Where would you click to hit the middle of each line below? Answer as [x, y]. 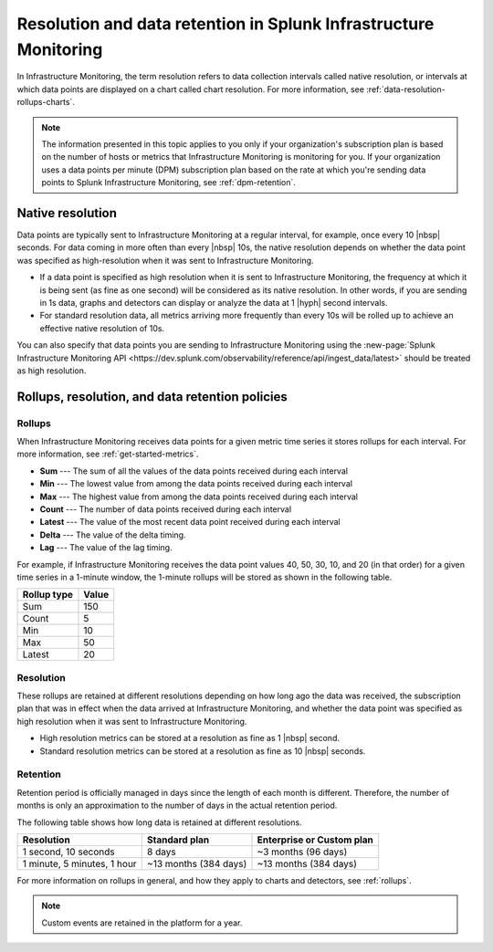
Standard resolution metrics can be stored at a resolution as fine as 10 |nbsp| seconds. [203, 751]
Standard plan [178, 840]
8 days [162, 852]
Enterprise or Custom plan [315, 840]
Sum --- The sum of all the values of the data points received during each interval [194, 471]
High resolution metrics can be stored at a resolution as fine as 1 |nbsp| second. [189, 738]
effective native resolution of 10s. [102, 328]
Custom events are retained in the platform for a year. [142, 923]
